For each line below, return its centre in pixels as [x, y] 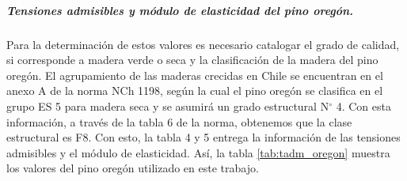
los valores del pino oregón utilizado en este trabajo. [133, 168]
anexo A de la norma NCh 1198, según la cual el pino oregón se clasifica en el [195, 90]
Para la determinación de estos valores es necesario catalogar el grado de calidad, [203, 44]
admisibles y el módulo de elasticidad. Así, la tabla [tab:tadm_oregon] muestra [198, 152]
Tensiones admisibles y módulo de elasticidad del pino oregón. [180, 10]
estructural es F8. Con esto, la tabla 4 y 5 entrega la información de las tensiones [203, 137]
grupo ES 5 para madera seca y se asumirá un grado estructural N [168, 106]
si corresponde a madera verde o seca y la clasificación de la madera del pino [192, 60]
